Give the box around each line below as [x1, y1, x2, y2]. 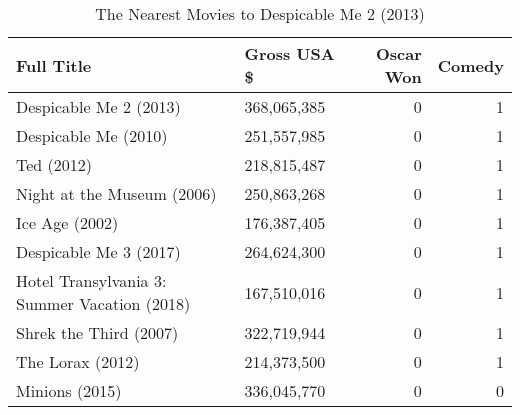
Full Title [16, 53, 92, 77]
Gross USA [244, 42, 335, 65]
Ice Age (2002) [16, 211, 119, 234]
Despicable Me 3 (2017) [16, 240, 181, 263]
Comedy [437, 53, 504, 77]
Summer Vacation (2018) [16, 292, 191, 315]
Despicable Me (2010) [16, 124, 168, 147]
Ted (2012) [16, 153, 93, 176]
